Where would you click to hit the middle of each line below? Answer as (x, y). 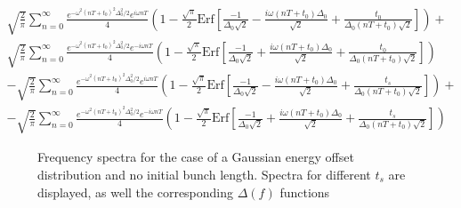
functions (305, 192)
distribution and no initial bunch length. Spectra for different (204, 174)
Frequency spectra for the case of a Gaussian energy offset (196, 157)
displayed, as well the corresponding (136, 192)
